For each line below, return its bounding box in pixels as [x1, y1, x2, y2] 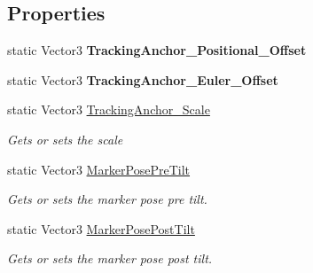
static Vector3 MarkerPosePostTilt [7, 219, 195, 238]
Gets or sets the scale [7, 129, 123, 148]
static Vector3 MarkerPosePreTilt [7, 160, 191, 178]
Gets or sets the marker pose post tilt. [7, 249, 213, 268]
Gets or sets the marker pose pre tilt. [7, 190, 207, 208]
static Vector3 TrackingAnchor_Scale [7, 100, 210, 119]
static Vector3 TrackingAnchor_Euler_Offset [7, 70, 278, 89]
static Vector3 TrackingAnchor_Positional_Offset [7, 41, 307, 59]
